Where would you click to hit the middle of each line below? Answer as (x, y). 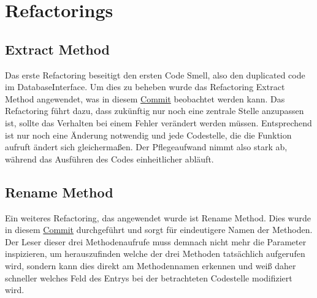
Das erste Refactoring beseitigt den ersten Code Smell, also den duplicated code (155, 74)
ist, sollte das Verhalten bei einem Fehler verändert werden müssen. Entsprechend (158, 122)
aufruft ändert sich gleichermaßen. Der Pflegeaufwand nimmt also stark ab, (146, 147)
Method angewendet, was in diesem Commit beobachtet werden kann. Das (145, 98)
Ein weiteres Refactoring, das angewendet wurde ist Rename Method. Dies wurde (158, 217)
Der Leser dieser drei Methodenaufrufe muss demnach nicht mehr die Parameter (156, 241)
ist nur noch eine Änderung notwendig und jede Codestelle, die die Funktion (148, 135)
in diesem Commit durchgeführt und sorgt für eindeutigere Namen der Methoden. (159, 230)
